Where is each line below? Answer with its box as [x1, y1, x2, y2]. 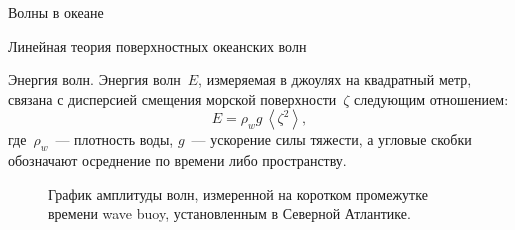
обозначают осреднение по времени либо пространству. [8, 150, 347, 171]
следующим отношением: [354, 88, 509, 109]
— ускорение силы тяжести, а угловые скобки [191, 129, 472, 150]
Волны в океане [8, 2, 104, 22]
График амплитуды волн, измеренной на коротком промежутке [48, 183, 428, 204]
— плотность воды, [55, 129, 174, 150]
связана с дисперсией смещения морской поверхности [8, 88, 337, 109]
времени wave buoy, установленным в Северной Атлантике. [48, 203, 411, 224]
